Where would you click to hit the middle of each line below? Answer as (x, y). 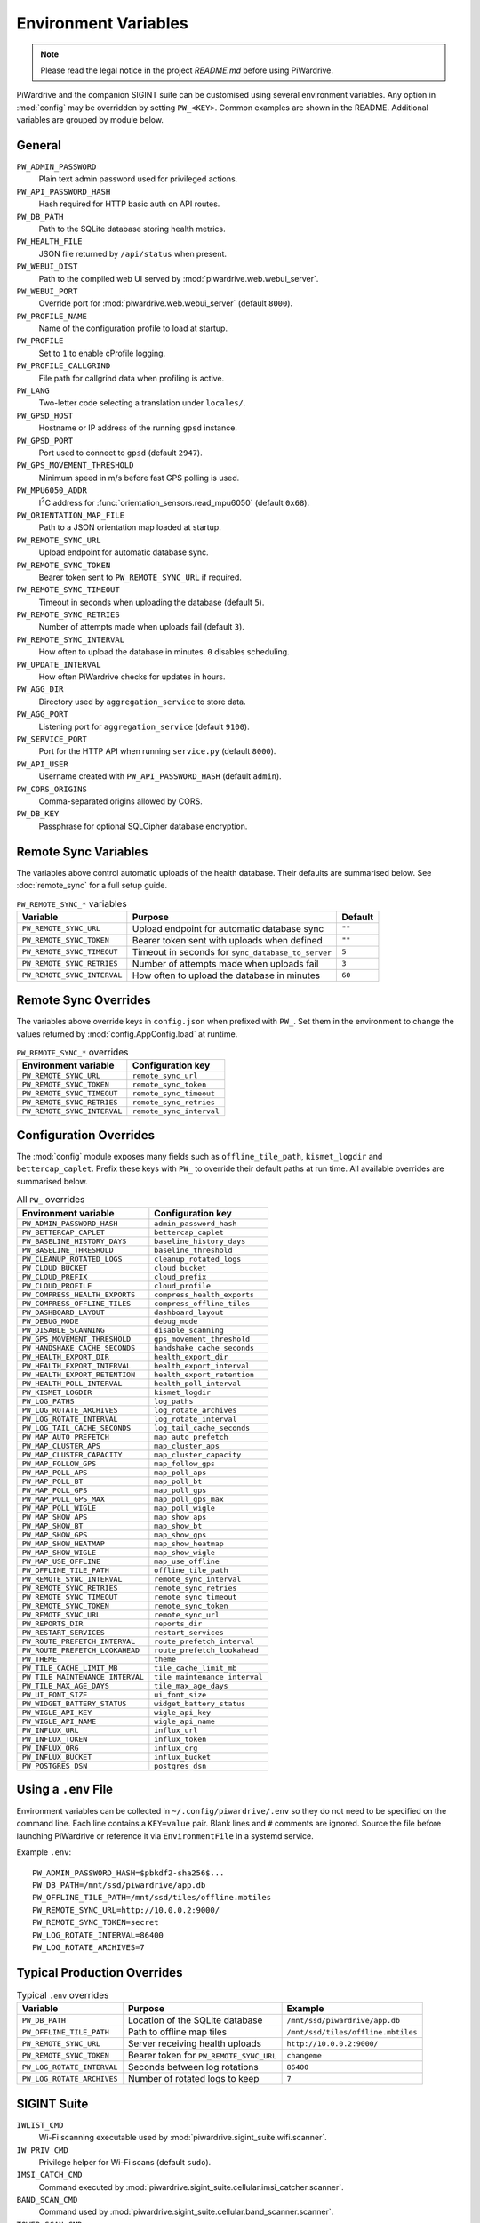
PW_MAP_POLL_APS (55, 1472)
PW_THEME (40, 1659)
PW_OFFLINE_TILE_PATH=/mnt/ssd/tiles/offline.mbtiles (152, 1898)
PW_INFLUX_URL (50, 1730)
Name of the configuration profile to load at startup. (133, 328)
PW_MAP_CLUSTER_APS (61, 1445)
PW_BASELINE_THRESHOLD (68, 1250)
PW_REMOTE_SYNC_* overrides (72, 1052)
